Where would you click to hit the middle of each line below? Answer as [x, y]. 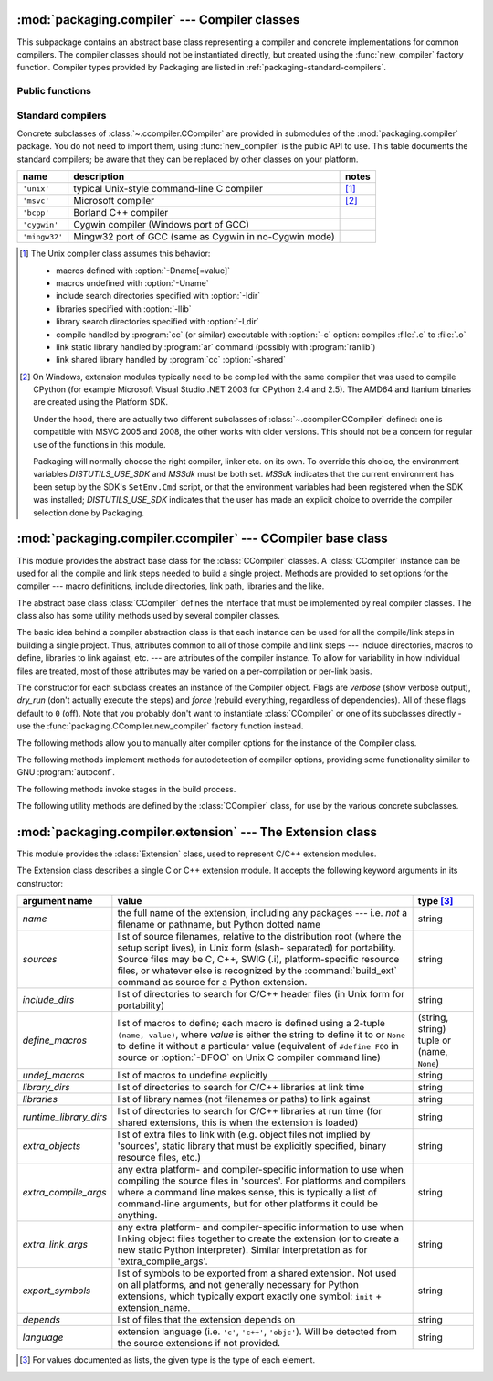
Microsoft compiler [114, 201]
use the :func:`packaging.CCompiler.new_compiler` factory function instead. [160, 726]
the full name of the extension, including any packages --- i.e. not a [262, 913]
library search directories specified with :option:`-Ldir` [157, 322]
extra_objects [52, 1146]
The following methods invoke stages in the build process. [126, 789]
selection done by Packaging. [89, 513]
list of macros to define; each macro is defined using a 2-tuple [251, 1024]
